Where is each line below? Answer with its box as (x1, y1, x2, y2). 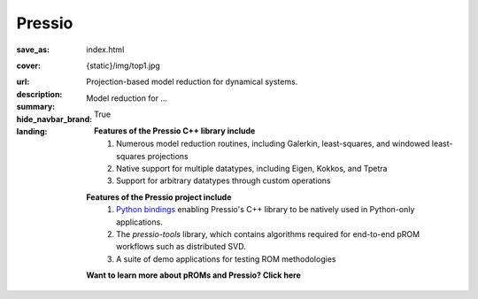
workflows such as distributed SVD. (116, 241, 247, 252)
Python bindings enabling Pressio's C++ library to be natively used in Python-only (116, 204, 415, 215)
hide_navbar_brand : (16, 113, 93, 124)
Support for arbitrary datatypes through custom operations (116, 175, 331, 186)
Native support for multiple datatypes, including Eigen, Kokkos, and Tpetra (116, 164, 388, 174)
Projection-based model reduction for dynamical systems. (86, 76, 298, 88)
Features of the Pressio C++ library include (93, 125, 256, 136)
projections (147, 150, 189, 161)
